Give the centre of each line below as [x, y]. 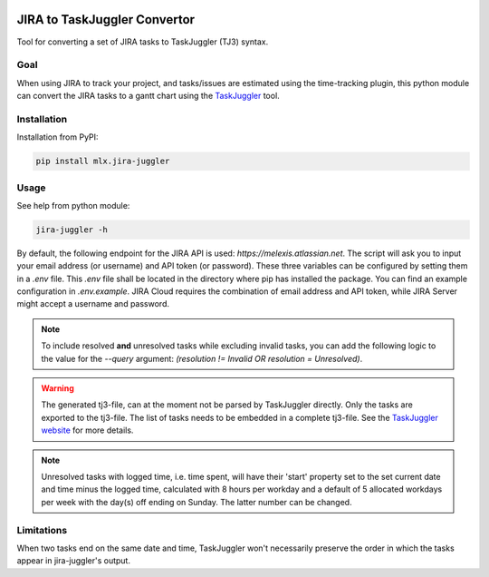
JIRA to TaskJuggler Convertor [105, 20]
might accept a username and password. [93, 304]
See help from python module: [73, 205]
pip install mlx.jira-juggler [103, 161]
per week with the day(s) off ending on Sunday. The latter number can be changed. [197, 502]
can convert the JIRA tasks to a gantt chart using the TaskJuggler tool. [148, 96]
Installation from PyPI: [58, 137]
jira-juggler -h [72, 230]
